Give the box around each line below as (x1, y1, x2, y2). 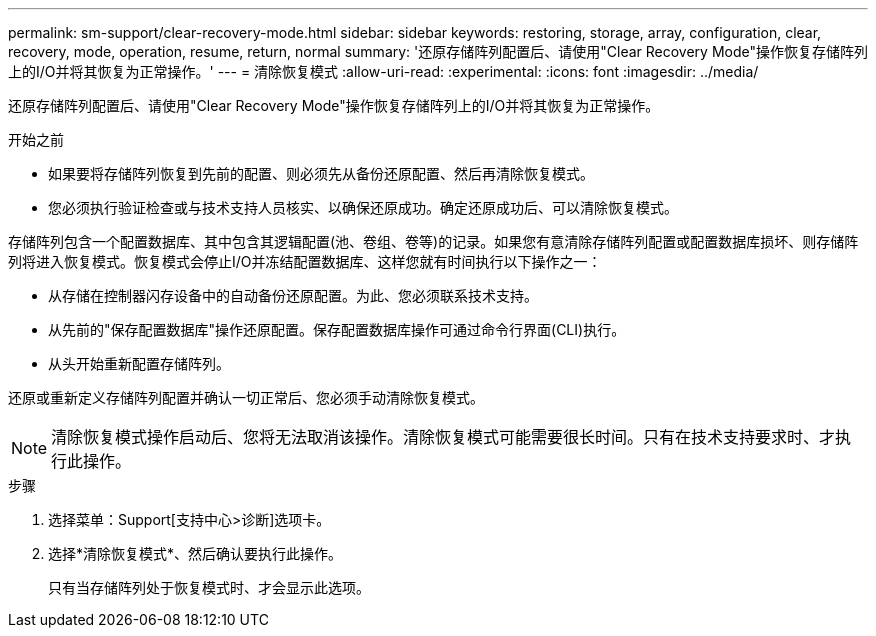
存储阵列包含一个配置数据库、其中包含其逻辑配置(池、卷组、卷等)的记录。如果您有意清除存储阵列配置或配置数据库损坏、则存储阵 (8, 233, 859, 250)
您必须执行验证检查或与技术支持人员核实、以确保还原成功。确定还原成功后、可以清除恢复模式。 (48, 199, 678, 216)
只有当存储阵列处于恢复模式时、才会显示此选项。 (48, 579, 370, 596)
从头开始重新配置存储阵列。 (48, 355, 230, 372)
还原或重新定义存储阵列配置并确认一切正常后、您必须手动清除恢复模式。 (8, 389, 484, 406)
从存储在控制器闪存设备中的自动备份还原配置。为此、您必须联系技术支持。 (48, 287, 538, 304)
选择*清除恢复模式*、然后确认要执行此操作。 (48, 545, 343, 562)
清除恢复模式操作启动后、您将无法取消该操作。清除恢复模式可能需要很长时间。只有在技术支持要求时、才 (51, 427, 836, 447)
